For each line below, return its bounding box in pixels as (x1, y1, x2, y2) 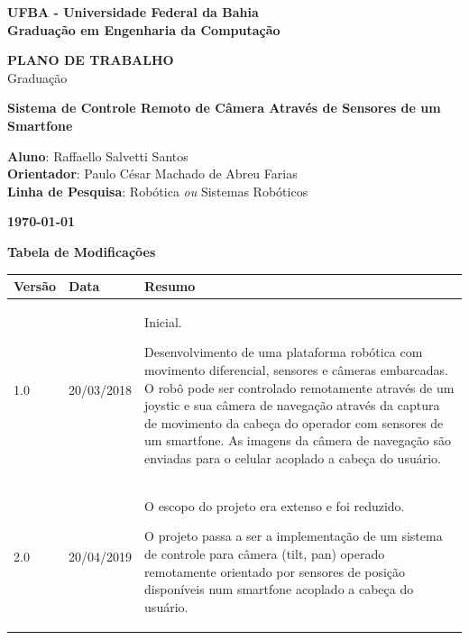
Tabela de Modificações (7, 242, 156, 261)
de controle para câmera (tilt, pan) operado (144, 544, 385, 563)
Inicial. (144, 312, 182, 331)
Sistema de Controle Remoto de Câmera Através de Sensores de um (7, 98, 441, 117)
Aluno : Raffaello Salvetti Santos (7, 146, 189, 165)
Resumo (144, 277, 196, 296)
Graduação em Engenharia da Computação (7, 20, 280, 39)
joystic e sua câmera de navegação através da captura (144, 396, 440, 415)
